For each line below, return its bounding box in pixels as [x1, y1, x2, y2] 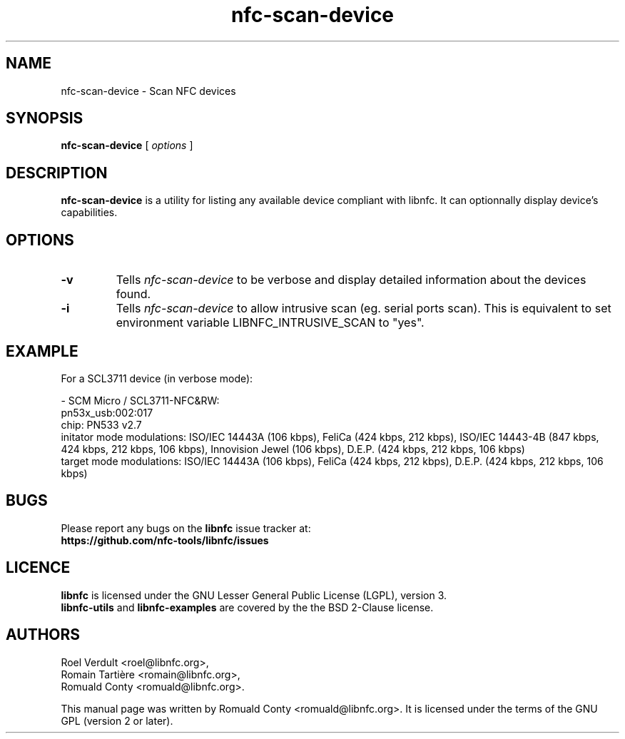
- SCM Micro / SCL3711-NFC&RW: [61, 394, 220, 407]
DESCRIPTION [6, 163, 108, 182]
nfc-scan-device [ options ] [61, 139, 193, 152]
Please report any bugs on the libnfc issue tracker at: [61, 521, 311, 534]
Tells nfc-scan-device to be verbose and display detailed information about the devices [116, 272, 586, 287]
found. [116, 287, 151, 302]
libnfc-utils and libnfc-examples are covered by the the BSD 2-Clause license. [61, 601, 434, 613]
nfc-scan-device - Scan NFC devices [61, 84, 236, 97]
